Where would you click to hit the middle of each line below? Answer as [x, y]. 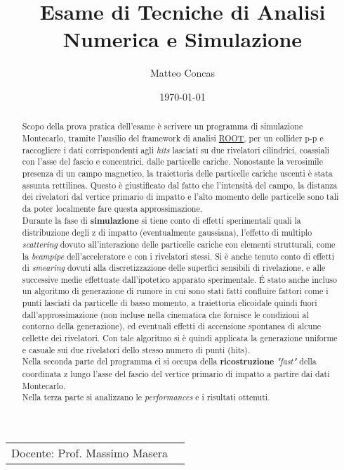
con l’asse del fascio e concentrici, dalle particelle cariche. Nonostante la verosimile [172, 161]
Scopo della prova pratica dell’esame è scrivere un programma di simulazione [163, 126]
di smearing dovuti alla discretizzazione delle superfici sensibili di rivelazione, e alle [174, 268]
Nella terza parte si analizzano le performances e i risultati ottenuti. [146, 397]
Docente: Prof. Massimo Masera [90, 453]
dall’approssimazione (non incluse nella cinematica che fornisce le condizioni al [165, 314]
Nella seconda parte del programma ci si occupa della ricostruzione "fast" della [169, 362]
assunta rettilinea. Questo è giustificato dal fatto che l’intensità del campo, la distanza [180, 185]
